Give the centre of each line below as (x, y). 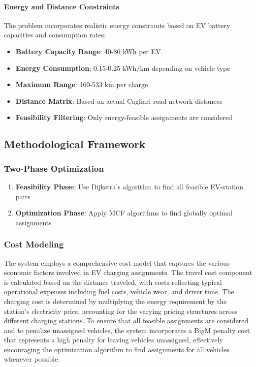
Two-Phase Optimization (54, 168)
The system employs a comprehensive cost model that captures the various (117, 262)
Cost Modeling (34, 244)
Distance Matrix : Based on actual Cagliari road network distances (119, 101)
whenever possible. (32, 359)
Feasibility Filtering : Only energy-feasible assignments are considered (124, 117)
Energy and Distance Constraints (62, 6)
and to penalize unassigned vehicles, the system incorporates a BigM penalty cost (127, 330)
